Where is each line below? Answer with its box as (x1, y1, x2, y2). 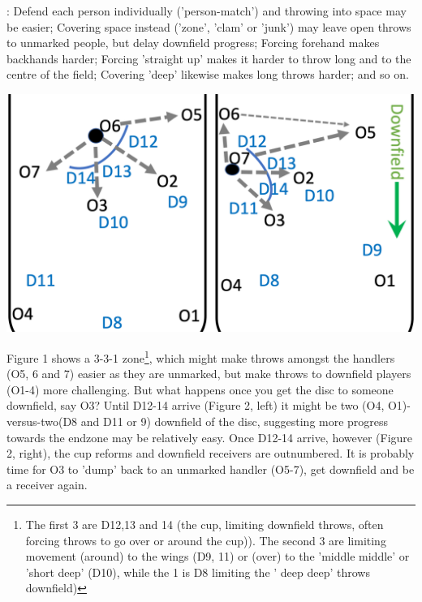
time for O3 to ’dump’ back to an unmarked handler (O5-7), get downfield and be (6, 460, 415, 477)
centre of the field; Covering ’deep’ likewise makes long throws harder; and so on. (6, 66, 409, 83)
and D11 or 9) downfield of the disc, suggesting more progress (80, 412, 389, 429)
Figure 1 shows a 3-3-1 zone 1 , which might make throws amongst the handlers (6, 346, 395, 366)
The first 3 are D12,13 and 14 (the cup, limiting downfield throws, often (25, 515, 384, 532)
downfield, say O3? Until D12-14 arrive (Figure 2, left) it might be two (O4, (6, 397, 385, 414)
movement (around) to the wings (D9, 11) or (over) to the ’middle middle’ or (25, 548, 410, 565)
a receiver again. (6, 476, 88, 493)
